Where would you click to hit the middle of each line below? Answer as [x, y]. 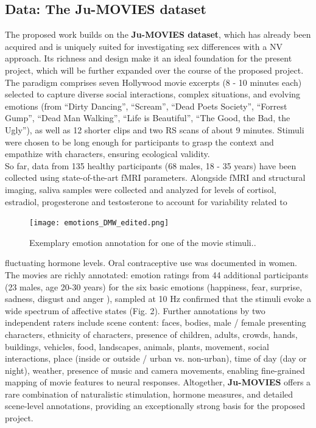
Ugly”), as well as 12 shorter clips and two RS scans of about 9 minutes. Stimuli [155, 129]
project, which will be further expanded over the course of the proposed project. [154, 70]
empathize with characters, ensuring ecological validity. [107, 154]
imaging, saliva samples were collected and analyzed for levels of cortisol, [141, 189]
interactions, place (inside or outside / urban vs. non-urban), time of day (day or [156, 358]
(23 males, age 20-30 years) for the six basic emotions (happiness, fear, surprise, [154, 286]
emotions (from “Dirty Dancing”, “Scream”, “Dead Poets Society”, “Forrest [146, 106]
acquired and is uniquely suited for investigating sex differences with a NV [144, 46]
